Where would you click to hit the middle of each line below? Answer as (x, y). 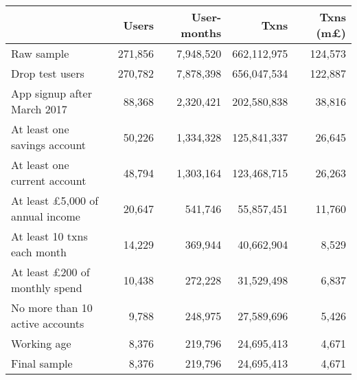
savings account (49, 145)
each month (39, 252)
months (201, 33)
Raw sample (40, 53)
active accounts (48, 323)
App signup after (51, 93)
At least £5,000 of (55, 200)
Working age (41, 343)
